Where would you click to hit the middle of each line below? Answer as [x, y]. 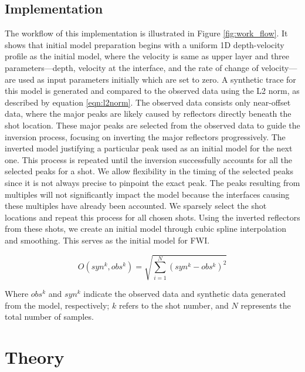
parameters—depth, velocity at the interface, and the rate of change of [132, 67]
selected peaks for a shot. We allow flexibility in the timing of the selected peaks [149, 171]
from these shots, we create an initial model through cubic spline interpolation [145, 229]
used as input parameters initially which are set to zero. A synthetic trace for [157, 79]
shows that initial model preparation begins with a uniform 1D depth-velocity [145, 44]
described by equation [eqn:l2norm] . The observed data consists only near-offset [148, 102]
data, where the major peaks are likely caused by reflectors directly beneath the [148, 114]
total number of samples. [49, 317]
